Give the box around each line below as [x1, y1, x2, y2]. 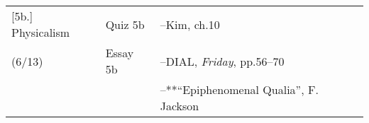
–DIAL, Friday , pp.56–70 [160, 52, 285, 69]
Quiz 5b [105, 16, 145, 33]
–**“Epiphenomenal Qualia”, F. [160, 81, 319, 98]
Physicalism [11, 24, 70, 40]
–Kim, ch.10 [160, 16, 220, 33]
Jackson [160, 98, 199, 114]
